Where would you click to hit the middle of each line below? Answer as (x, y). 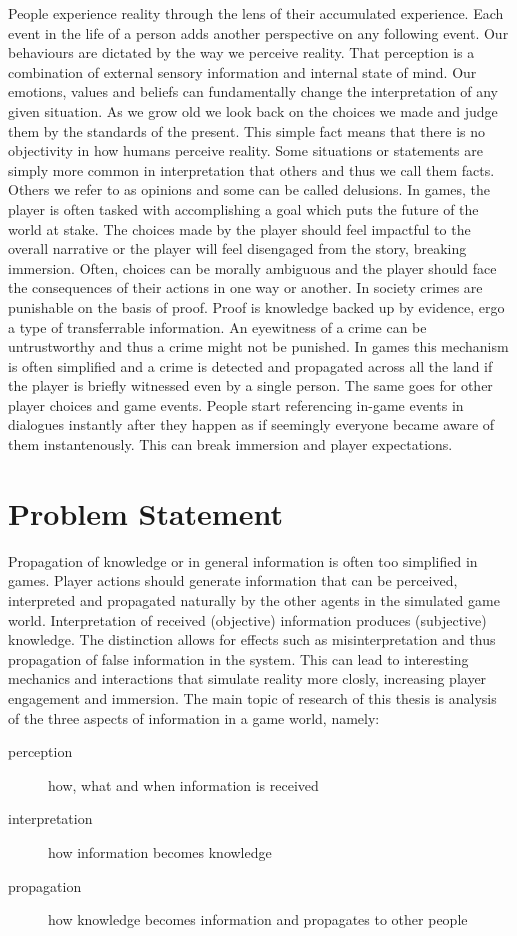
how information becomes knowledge (160, 851)
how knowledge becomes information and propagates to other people (258, 919)
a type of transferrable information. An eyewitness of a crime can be (217, 326)
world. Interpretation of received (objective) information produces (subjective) (247, 619)
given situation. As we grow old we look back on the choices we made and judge (253, 110)
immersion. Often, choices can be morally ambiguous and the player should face (252, 267)
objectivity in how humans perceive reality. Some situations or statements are (245, 150)
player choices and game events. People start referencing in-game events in (236, 404)
